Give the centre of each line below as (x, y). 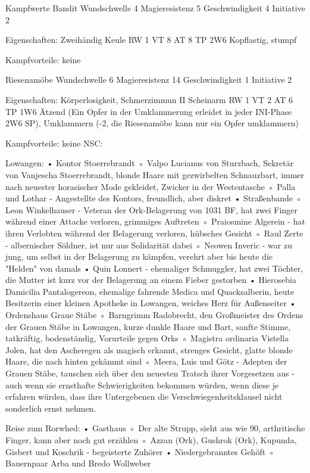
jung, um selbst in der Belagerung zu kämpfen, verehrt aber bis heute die (139, 256)
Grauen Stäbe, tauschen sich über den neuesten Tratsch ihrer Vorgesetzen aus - (150, 373)
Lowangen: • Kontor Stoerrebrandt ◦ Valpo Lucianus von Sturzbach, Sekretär (150, 163)
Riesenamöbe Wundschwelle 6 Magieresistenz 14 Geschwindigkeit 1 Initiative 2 (149, 80)
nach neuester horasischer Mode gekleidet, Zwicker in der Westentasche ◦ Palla (151, 186)
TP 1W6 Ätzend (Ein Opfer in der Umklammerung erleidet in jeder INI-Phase (149, 111)
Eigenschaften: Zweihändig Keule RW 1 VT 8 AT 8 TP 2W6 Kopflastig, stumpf (151, 40)
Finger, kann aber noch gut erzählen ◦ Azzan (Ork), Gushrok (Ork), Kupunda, (151, 440)
